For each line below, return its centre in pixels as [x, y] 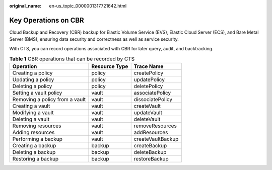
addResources [151, 132]
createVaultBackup [156, 139]
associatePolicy [152, 93]
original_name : [25, 6]
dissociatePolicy [153, 100]
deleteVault [147, 119]
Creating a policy [32, 73]
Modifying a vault [33, 113]
